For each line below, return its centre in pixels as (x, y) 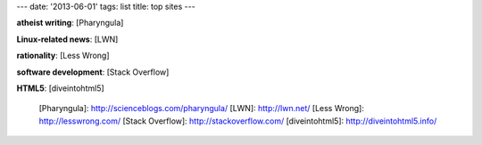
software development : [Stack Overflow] (93, 72)
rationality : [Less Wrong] (63, 56)
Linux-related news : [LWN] (67, 39)
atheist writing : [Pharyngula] (70, 23)
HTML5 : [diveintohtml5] (60, 88)
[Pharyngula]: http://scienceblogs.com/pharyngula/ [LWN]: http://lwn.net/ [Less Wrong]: (202, 109)
